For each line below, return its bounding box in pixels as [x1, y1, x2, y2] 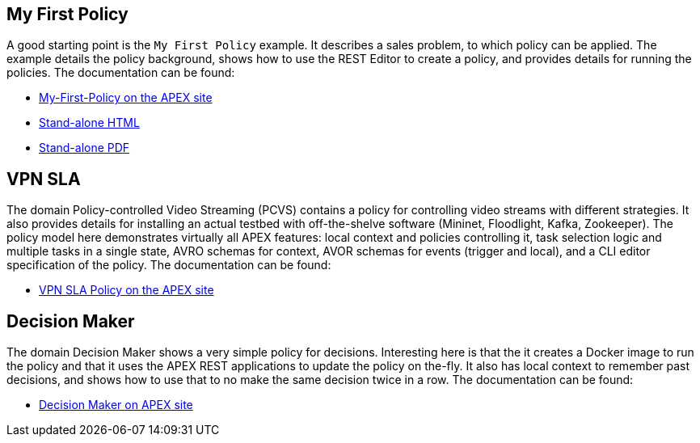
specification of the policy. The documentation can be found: [6, 258, 331, 272]
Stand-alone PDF [39, 141, 130, 155]
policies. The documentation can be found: [6, 65, 235, 80]
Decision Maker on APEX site [39, 398, 193, 412]
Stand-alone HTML [39, 116, 140, 130]
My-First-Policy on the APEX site [39, 91, 213, 105]
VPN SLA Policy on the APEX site [39, 283, 214, 297]
